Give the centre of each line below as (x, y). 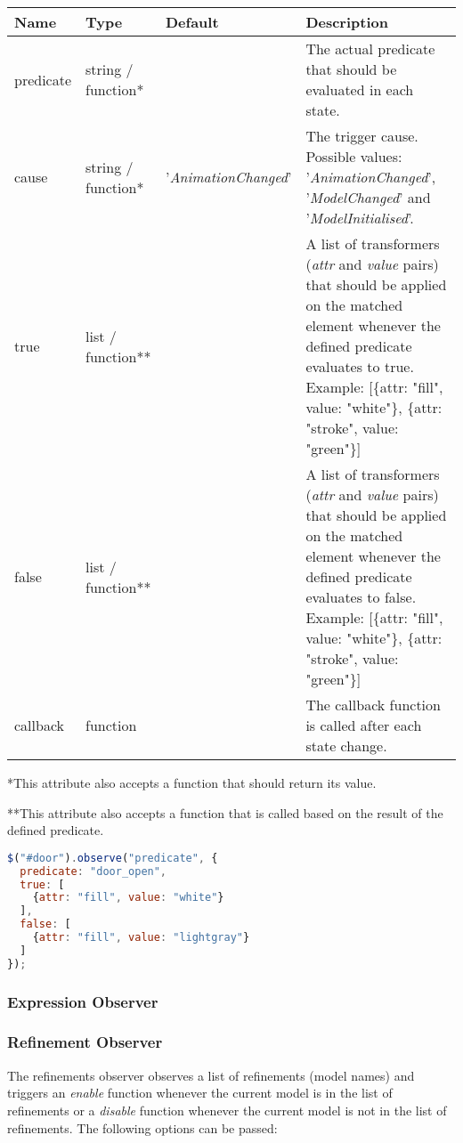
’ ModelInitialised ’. (360, 218)
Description (347, 22)
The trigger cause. (362, 136)
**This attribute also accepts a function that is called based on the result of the (225, 812)
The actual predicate (370, 49)
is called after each (364, 725)
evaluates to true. (360, 366)
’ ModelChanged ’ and (368, 197)
